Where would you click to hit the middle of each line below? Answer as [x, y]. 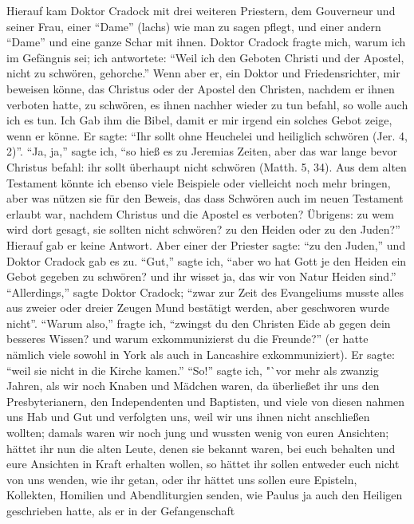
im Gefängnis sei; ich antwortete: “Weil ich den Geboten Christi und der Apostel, [205, 57]
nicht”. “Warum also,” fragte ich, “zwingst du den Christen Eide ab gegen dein [199, 323]
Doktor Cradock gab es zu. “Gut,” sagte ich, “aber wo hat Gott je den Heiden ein [207, 260]
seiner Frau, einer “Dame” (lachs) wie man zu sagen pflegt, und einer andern [194, 26]
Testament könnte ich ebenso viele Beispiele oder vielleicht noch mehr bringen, [199, 182]
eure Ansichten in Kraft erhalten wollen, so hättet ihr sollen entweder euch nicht [203, 464]
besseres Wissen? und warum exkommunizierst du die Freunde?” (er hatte [187, 339]
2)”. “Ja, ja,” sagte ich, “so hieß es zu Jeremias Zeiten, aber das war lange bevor [202, 151]
